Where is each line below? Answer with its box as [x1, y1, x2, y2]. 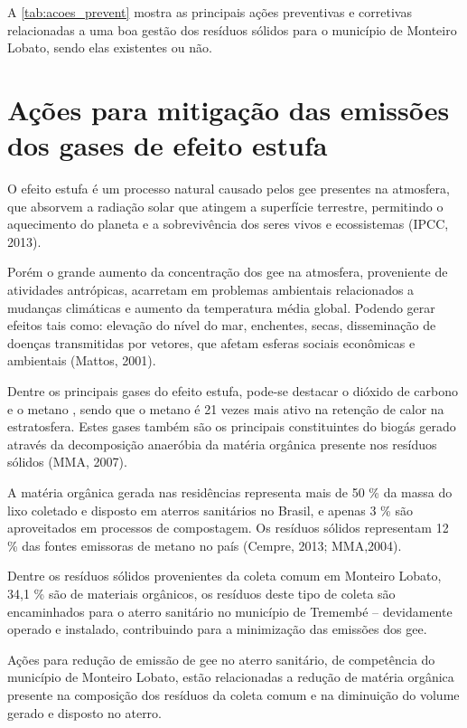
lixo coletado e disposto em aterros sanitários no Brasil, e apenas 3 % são [7, 500, 413, 519]
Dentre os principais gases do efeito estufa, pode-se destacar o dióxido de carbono [7, 382, 459, 401]
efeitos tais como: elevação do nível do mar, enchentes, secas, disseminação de [7, 316, 436, 335]
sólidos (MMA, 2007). [7, 452, 127, 471]
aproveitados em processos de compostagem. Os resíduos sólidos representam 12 [7, 518, 449, 537]
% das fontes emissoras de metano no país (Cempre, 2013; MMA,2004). [7, 535, 402, 554]
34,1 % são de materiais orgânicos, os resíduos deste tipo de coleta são [7, 583, 396, 602]
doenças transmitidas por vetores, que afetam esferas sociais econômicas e [7, 333, 416, 352]
